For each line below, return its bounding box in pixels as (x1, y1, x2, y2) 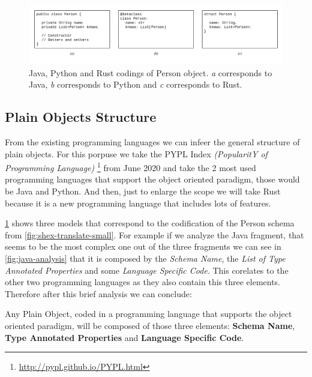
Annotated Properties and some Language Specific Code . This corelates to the (5, 264, 289, 276)
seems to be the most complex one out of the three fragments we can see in (5, 240, 281, 253)
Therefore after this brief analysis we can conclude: (5, 287, 192, 300)
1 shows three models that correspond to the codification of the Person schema (5, 217, 295, 229)
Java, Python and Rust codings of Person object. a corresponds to (29, 66, 272, 79)
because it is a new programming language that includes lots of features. (5, 196, 271, 209)
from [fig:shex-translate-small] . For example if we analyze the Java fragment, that (5, 228, 304, 241)
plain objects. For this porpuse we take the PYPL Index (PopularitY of (5, 147, 268, 160)
